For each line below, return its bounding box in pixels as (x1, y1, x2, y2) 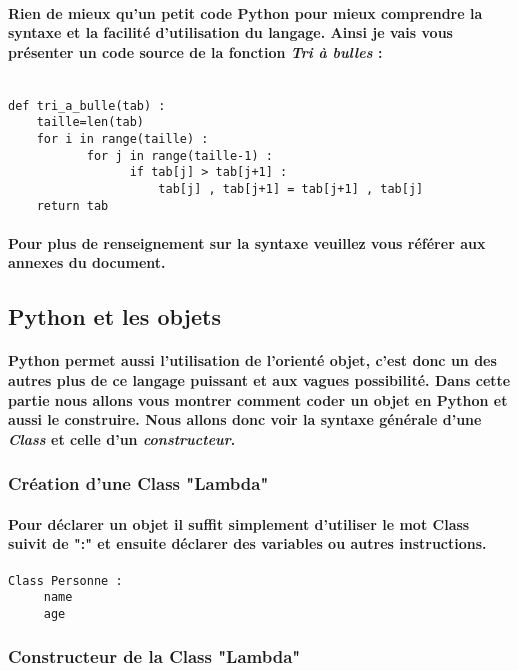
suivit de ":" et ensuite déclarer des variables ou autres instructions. (8, 533, 487, 554)
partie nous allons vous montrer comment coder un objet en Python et (8, 389, 508, 410)
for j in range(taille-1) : (86, 148, 273, 163)
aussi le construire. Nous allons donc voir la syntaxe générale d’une (8, 409, 482, 430)
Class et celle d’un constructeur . (8, 428, 236, 449)
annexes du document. (8, 252, 166, 273)
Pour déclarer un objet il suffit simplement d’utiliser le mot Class (8, 513, 470, 534)
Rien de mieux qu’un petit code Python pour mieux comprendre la (8, 2, 483, 23)
